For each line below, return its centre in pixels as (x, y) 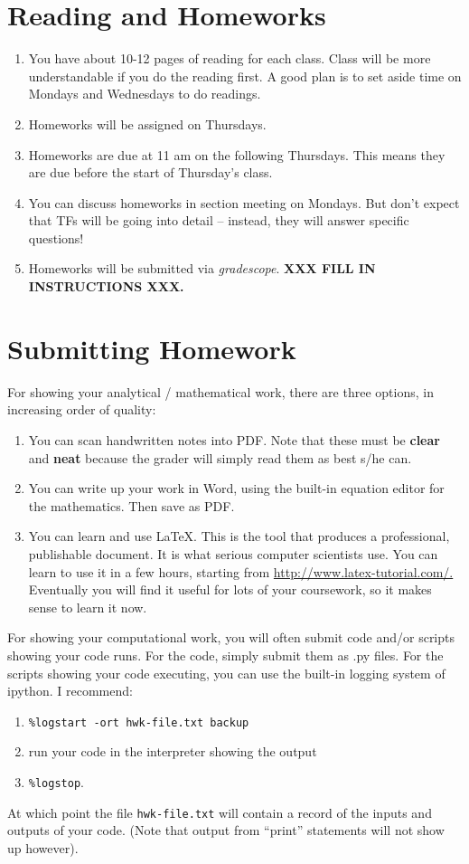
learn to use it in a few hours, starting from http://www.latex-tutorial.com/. (241, 571)
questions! (56, 237)
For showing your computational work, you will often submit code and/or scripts (231, 637)
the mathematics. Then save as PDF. (131, 505)
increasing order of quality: (82, 409)
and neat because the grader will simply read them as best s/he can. (220, 457)
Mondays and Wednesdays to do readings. (145, 94)
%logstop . (56, 781)
